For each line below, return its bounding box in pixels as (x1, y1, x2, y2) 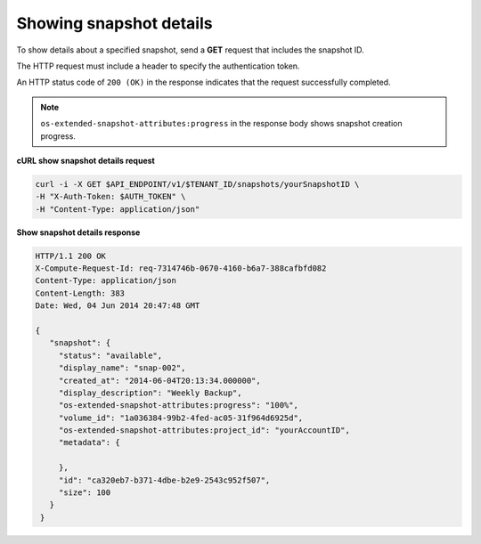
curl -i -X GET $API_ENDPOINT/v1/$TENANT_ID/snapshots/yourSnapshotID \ (35, 179, 360, 189)
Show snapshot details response (16, 227, 141, 238)
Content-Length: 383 (35, 288, 125, 298)
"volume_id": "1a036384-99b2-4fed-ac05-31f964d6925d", (58, 412, 304, 423)
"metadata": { (58, 437, 120, 448)
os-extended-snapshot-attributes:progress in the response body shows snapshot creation (40, 118, 403, 129)
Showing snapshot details (16, 13, 213, 33)
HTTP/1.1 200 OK (35, 250, 107, 261)
